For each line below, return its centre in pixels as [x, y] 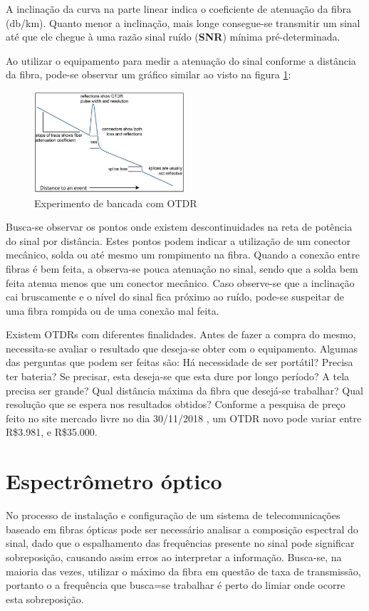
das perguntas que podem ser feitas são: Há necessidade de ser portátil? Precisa [180, 362]
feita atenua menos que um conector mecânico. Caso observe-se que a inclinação [180, 282]
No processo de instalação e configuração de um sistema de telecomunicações [173, 515]
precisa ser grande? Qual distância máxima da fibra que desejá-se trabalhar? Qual [184, 390]
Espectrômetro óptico [114, 481]
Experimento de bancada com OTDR [116, 203]
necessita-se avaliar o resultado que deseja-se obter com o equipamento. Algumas [182, 348]
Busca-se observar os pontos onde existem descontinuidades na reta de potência [179, 227]
